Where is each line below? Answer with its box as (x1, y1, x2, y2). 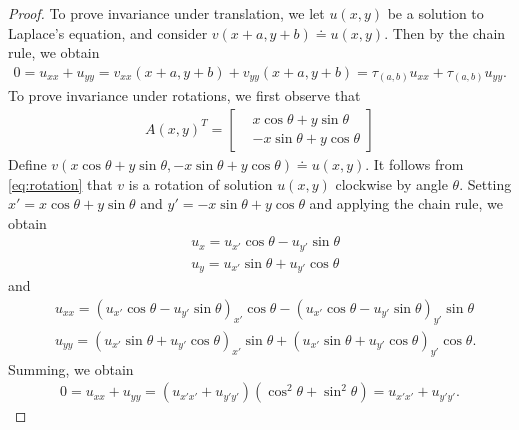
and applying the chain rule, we (309, 193, 503, 214)
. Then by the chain (384, 22, 506, 43)
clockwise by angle (335, 173, 448, 194)
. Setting (459, 173, 512, 194)
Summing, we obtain (8, 358, 134, 379)
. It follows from (365, 153, 464, 174)
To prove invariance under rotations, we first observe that (8, 85, 361, 106)
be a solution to (387, 3, 484, 23)
